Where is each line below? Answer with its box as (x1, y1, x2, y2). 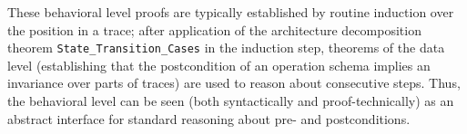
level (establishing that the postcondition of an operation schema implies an (7, 55, 431, 74)
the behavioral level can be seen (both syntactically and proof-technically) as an (7, 91, 454, 110)
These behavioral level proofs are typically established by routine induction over (7, 3, 454, 21)
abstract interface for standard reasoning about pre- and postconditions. (7, 109, 411, 128)
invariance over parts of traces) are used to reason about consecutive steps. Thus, (7, 73, 461, 92)
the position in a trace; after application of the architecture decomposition (7, 20, 421, 39)
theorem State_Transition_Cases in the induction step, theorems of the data (7, 38, 445, 57)
